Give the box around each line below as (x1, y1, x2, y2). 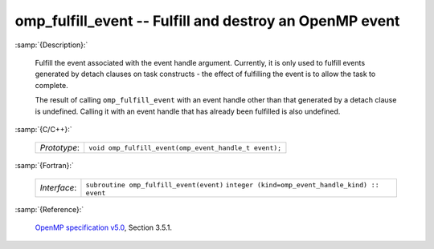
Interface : (39, 183, 77, 194)
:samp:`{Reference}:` (14, 204, 84, 214)
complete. (35, 80, 68, 90)
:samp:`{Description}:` (14, 40, 88, 50)
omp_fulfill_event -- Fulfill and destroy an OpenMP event (14, 12, 400, 30)
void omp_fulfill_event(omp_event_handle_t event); (88, 143, 282, 152)
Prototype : (39, 143, 80, 154)
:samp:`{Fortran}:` (14, 161, 74, 171)
